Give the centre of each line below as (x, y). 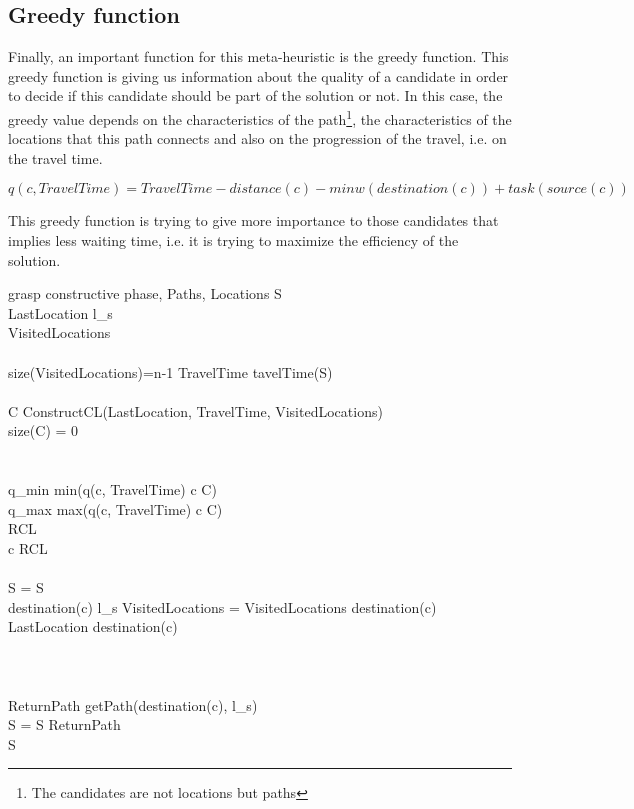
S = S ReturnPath (64, 724)
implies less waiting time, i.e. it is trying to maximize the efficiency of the (233, 240)
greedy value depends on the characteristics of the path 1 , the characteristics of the (260, 117)
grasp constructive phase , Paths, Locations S (145, 293)
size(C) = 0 (43, 430)
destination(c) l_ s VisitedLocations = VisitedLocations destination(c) (222, 606)
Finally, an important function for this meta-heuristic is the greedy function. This (258, 56)
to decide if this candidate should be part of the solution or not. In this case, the (255, 95)
